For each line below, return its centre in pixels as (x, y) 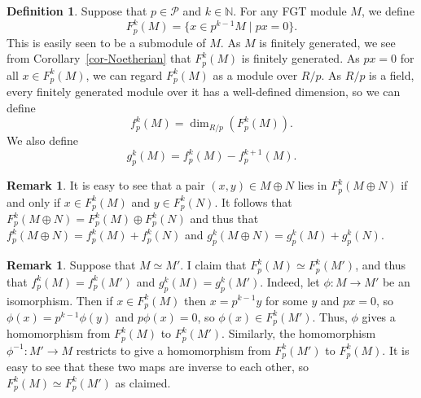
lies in (312, 185)
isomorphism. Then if (60, 300)
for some (286, 300)
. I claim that (213, 265)
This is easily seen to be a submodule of (106, 42)
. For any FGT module (290, 11)
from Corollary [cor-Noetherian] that (99, 58)
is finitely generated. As (300, 58)
